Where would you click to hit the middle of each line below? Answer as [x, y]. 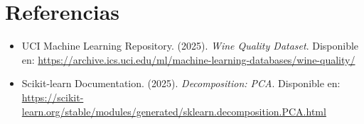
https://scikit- [53, 97]
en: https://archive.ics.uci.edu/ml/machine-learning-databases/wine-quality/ [188, 59]
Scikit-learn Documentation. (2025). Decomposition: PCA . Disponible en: [181, 83]
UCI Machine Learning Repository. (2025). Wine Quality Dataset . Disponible [190, 46]
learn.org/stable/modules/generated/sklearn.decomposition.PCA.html [174, 111]
